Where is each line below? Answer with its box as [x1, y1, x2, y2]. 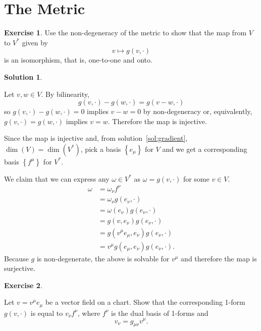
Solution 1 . [4, 71, 42, 82]
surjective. [4, 263, 35, 273]
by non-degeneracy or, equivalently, [143, 106, 252, 117]
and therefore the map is [181, 253, 257, 263]
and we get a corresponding [162, 143, 247, 154]
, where [77, 307, 100, 318]
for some [183, 173, 210, 184]
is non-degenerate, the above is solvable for [36, 253, 170, 263]
